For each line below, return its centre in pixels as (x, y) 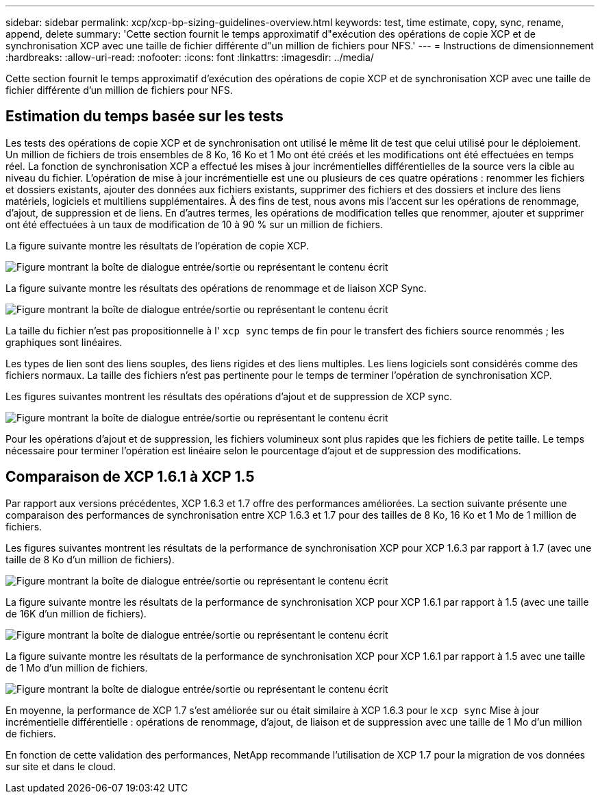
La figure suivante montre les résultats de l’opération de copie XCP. (157, 245)
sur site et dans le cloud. (61, 766)
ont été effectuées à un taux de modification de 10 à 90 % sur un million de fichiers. (194, 224)
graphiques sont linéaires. (64, 342)
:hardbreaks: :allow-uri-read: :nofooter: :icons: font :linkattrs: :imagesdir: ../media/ (190, 57)
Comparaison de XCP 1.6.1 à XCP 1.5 (130, 477)
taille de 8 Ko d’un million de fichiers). (90, 559)
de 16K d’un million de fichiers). (76, 613)
